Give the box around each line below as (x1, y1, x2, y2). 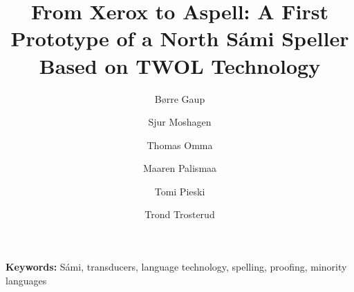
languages (6, 273, 47, 287)
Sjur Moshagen (148, 115, 212, 129)
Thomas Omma (147, 137, 213, 152)
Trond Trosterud (145, 207, 215, 222)
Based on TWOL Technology (39, 51, 321, 79)
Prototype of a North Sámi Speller (10, 24, 349, 52)
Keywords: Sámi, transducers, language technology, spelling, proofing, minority (6, 260, 347, 274)
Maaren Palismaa (142, 161, 217, 175)
